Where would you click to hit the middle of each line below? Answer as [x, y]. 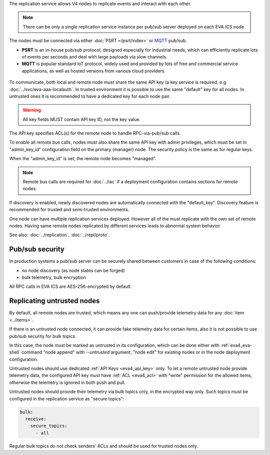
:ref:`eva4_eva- [236, 345]
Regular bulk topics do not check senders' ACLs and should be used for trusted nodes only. [104, 446]
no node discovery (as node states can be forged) [73, 270]
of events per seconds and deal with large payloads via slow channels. [94, 57]
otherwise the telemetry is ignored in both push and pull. [67, 382]
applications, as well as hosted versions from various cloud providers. [94, 71]
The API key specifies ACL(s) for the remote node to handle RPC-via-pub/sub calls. [95, 133]
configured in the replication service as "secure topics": [67, 398]
